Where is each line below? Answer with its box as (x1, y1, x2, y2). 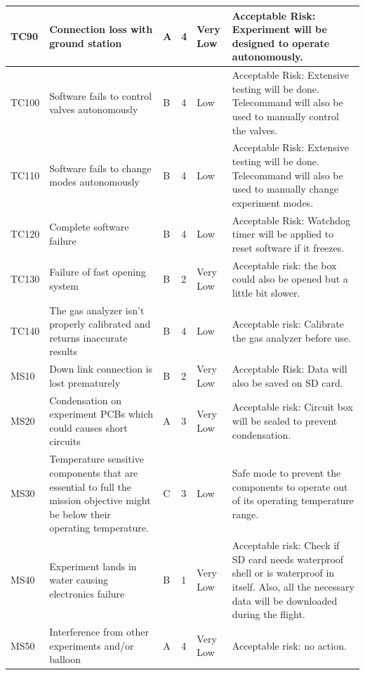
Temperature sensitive (49, 451, 144, 466)
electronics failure (49, 586, 125, 600)
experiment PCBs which (49, 406, 154, 421)
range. (232, 506, 259, 521)
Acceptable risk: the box (232, 257, 337, 272)
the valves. (232, 122, 278, 137)
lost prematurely (49, 375, 121, 390)
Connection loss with (49, 22, 153, 37)
